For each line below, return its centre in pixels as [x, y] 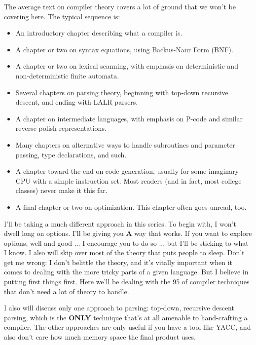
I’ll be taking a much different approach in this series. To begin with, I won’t [120, 223]
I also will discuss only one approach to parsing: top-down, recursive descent [119, 308]
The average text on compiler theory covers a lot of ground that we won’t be [120, 6]
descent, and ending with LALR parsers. [77, 102]
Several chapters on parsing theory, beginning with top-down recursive [122, 92]
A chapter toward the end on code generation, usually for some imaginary [127, 171]
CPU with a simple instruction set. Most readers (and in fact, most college [128, 180]
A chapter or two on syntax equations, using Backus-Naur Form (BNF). [124, 49]
